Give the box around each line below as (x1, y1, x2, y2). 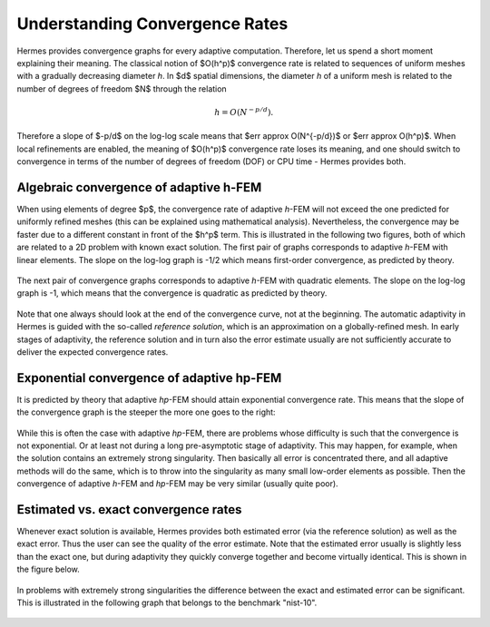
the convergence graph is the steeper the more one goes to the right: (16, 407, 276, 417)
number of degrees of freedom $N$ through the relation (16, 83, 227, 94)
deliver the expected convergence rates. (16, 346, 169, 358)
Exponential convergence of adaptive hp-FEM (16, 370, 282, 386)
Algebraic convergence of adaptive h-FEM (16, 180, 262, 195)
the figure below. (16, 563, 81, 575)
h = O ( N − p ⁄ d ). (214, 105, 274, 117)
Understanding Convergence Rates (16, 14, 289, 34)
